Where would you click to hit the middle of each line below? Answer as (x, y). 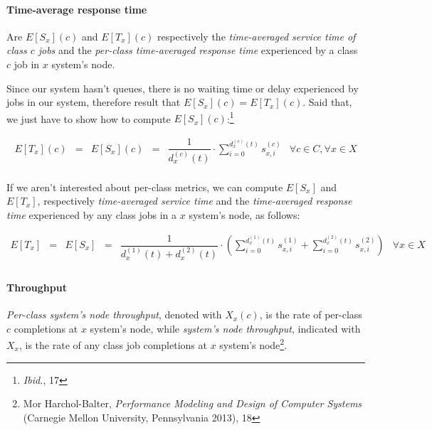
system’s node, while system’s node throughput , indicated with (225, 328)
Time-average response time (77, 9)
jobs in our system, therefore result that (94, 102)
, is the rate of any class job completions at (113, 344)
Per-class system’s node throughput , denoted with (114, 315)
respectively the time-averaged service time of (257, 36)
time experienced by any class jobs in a (92, 214)
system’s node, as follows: (244, 214)
